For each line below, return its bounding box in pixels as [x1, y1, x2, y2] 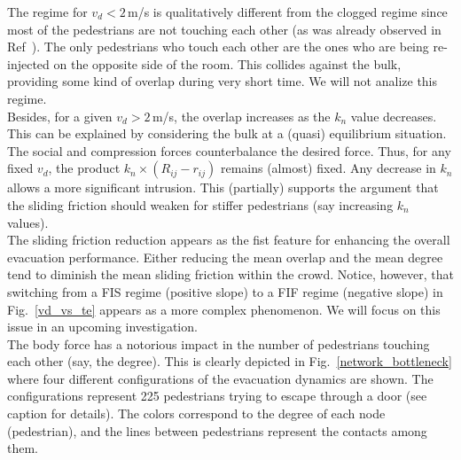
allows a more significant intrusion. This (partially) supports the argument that [7, 178, 439, 197]
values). [7, 213, 49, 231]
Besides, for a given [7, 106, 113, 125]
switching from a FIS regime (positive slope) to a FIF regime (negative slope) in [7, 282, 443, 300]
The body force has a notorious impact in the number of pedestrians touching [7, 334, 430, 353]
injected [7, 54, 50, 73]
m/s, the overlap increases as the [152, 106, 331, 125]
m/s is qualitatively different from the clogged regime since [128, 3, 448, 20]
